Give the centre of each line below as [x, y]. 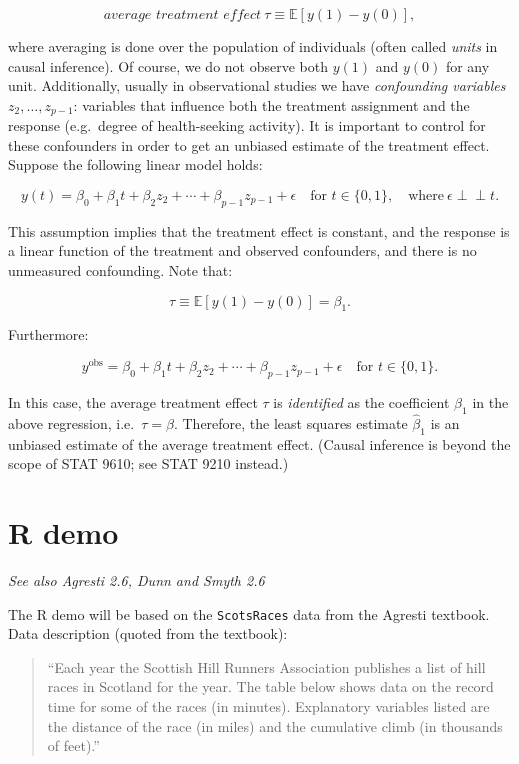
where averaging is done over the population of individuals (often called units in [253, 46]
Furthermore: [48, 334]
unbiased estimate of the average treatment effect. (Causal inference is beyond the [259, 443]
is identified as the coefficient [361, 401]
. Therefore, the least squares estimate [290, 422]
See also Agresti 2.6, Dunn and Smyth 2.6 [136, 579]
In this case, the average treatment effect [133, 401]
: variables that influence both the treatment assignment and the [271, 104]
